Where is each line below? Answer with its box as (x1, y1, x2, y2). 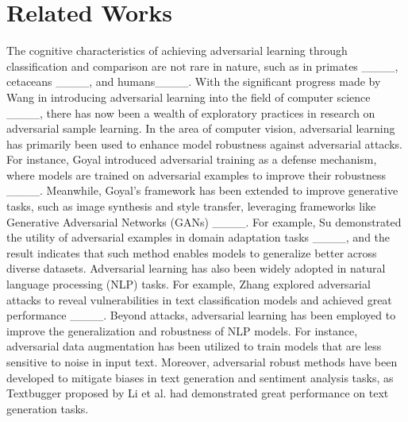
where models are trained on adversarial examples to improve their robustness (6, 166, 386, 183)
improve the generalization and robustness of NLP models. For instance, (6, 322, 358, 339)
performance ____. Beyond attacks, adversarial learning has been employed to (6, 307, 396, 323)
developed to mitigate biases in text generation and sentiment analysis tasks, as (6, 369, 394, 385)
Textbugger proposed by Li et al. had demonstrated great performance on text (6, 385, 389, 401)
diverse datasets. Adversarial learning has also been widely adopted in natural (6, 260, 386, 277)
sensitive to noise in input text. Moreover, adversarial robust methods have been (6, 354, 398, 370)
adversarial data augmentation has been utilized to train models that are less (6, 338, 382, 354)
